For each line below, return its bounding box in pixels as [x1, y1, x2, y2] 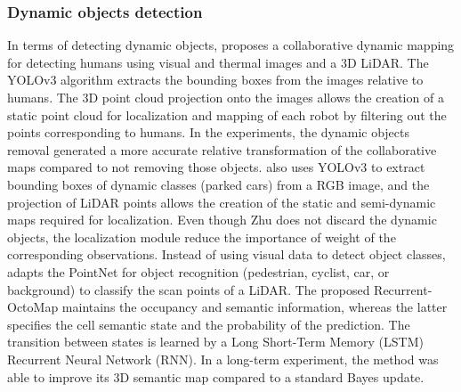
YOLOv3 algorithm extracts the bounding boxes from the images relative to [7, 70, 424, 89]
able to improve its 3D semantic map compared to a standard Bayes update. [7, 367, 425, 386]
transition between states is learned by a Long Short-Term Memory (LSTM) [7, 332, 424, 351]
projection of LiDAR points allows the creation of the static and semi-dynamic [7, 192, 436, 211]
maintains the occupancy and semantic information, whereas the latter [61, 298, 448, 316]
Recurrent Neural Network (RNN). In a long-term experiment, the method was [7, 349, 439, 368]
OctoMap [7, 298, 59, 316]
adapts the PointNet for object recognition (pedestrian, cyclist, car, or [7, 262, 390, 281]
